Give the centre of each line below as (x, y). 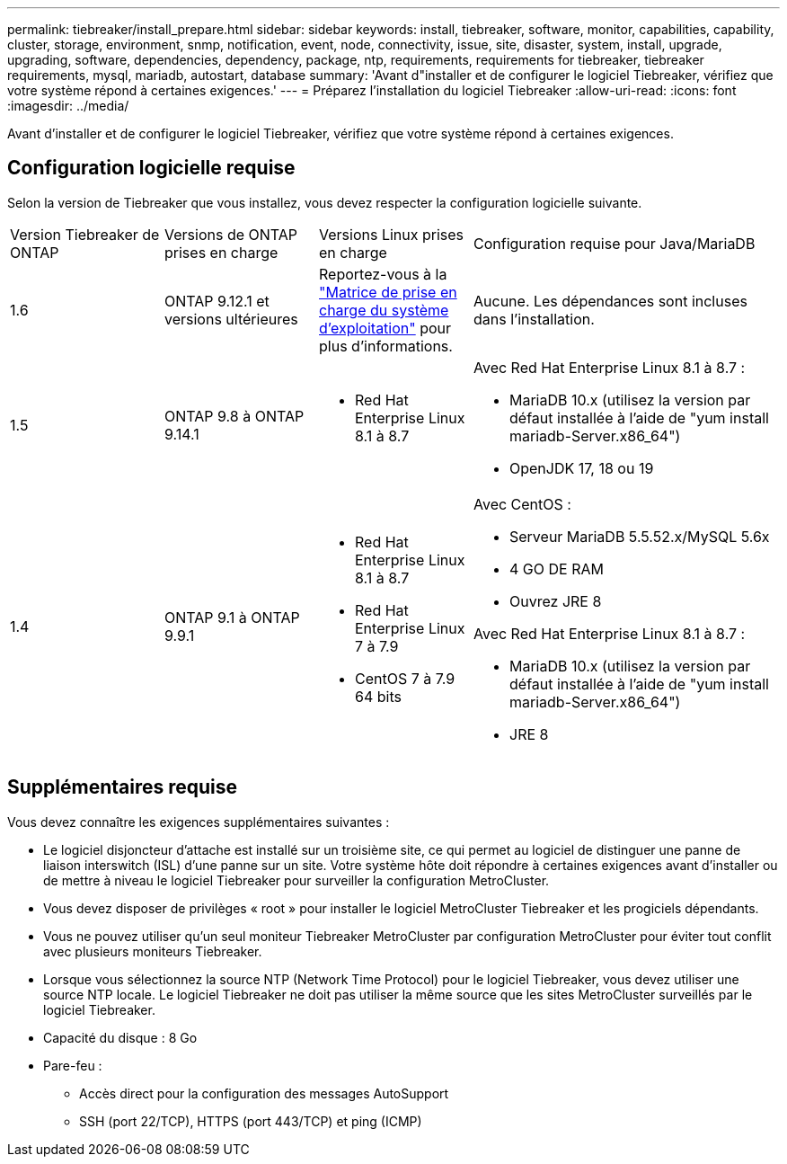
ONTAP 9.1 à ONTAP (232, 617)
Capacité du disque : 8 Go (120, 1037)
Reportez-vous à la (383, 274)
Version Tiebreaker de (85, 234)
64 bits (378, 696)
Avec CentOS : (522, 504)
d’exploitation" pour (385, 328)
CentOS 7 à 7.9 (405, 678)
